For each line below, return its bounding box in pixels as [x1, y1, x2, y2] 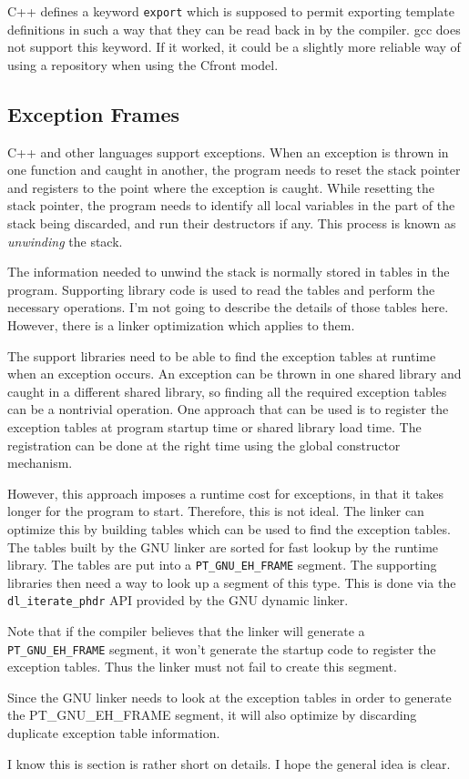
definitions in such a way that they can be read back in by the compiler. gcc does [7, 19, 461, 38]
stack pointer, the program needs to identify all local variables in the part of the [7, 196, 455, 215]
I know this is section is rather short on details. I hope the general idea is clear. [7, 754, 451, 773]
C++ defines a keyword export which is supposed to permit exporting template [7, 2, 454, 20]
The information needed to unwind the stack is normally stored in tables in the [7, 262, 450, 281]
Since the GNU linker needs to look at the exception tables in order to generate [7, 687, 452, 706]
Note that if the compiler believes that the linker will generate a [7, 622, 365, 641]
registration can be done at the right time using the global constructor [7, 435, 401, 454]
